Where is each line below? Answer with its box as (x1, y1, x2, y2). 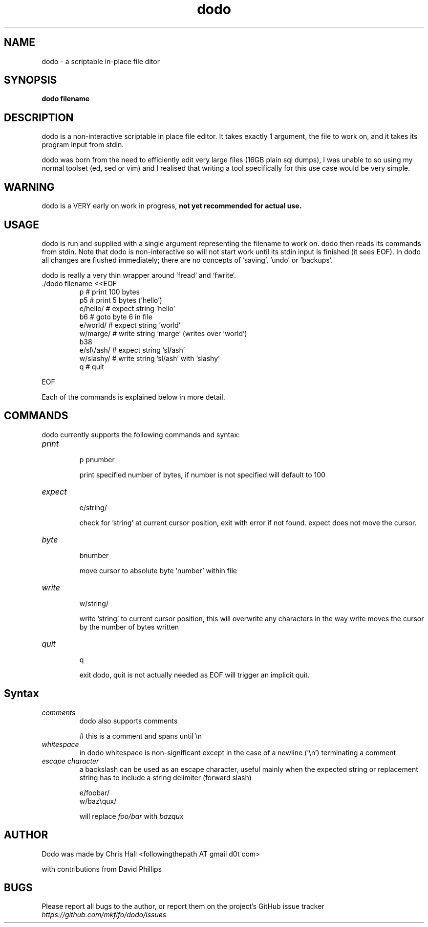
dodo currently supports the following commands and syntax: (42, 430, 240, 439)
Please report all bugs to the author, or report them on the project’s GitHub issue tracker (42, 902, 324, 911)
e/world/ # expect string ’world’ (79, 320, 181, 329)
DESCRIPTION (4, 111, 74, 124)
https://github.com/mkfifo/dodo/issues (42, 910, 167, 919)
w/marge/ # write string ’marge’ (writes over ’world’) (79, 329, 247, 338)
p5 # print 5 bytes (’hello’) (79, 295, 162, 304)
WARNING (4, 181, 55, 193)
